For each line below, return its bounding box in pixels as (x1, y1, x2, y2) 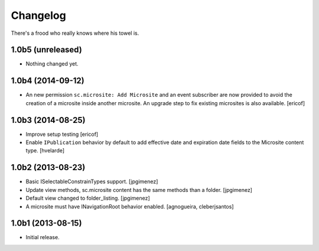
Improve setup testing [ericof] (25, 131, 99, 138)
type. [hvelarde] (25, 147, 65, 154)
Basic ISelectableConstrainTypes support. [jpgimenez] (25, 178, 158, 185)
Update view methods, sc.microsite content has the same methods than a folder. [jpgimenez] (25, 186, 252, 193)
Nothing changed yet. (25, 60, 79, 67)
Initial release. (25, 234, 60, 241)
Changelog (11, 9, 66, 22)
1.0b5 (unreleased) (11, 45, 82, 55)
